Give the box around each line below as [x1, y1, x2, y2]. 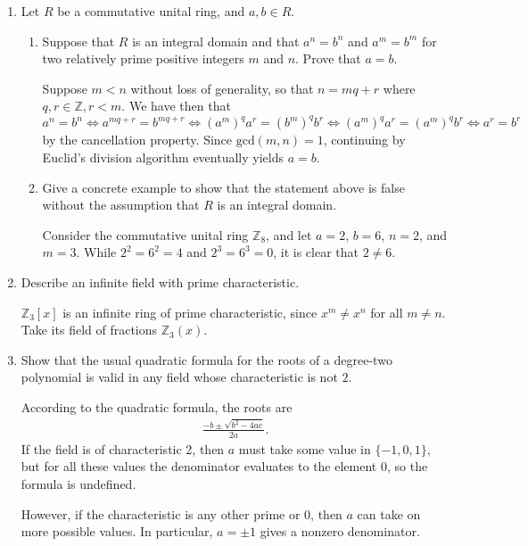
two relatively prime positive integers [42, 49, 244, 68]
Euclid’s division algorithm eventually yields [42, 148, 284, 167]
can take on [357, 504, 421, 523]
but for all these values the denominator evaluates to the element [21, 457, 377, 476]
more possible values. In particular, [21, 522, 213, 541]
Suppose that [42, 31, 115, 50]
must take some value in [238, 439, 371, 458]
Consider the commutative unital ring [42, 225, 249, 244]
